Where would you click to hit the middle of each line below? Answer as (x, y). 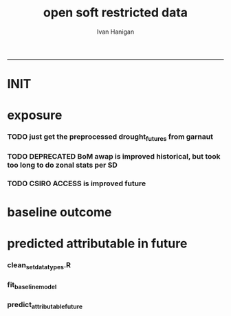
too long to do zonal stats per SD (63, 165)
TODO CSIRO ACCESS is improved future (77, 183)
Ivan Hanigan (115, 32)
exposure (35, 115)
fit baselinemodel (32, 285)
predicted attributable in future (97, 244)
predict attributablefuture (45, 305)
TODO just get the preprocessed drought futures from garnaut (110, 137)
